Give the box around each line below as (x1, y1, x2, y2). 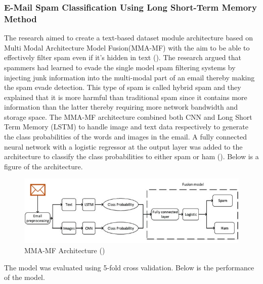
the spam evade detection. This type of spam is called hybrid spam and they (4, 82, 241, 92)
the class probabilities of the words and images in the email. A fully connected (4, 131, 247, 142)
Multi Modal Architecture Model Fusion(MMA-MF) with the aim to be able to (4, 42, 250, 53)
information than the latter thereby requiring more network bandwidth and (4, 102, 238, 112)
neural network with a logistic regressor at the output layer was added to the (4, 141, 243, 152)
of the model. (4, 272, 45, 282)
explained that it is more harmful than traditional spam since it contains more (4, 91, 247, 102)
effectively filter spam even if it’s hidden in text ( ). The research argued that (4, 52, 241, 63)
